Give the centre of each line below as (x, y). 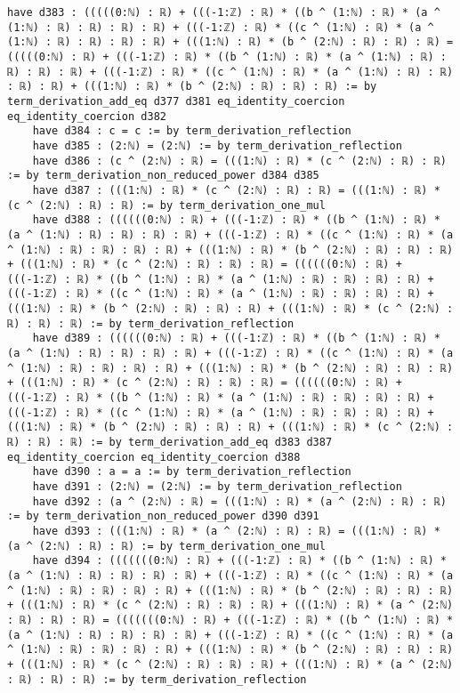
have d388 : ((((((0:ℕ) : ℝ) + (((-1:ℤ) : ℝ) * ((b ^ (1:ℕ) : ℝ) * (236, 220)
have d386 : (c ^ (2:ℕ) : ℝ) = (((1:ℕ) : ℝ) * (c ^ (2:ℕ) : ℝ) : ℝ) (239, 161)
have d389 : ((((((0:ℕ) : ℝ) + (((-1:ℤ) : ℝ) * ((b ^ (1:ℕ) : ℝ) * (236, 338)
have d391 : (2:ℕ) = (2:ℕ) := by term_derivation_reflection (217, 487)
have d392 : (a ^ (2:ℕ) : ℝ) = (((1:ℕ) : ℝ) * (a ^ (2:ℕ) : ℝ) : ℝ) (239, 501)
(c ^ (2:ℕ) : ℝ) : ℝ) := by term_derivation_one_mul (166, 205)
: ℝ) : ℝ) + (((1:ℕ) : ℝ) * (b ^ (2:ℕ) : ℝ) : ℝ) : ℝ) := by (192, 87)
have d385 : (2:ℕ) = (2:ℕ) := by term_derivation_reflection (217, 145)
